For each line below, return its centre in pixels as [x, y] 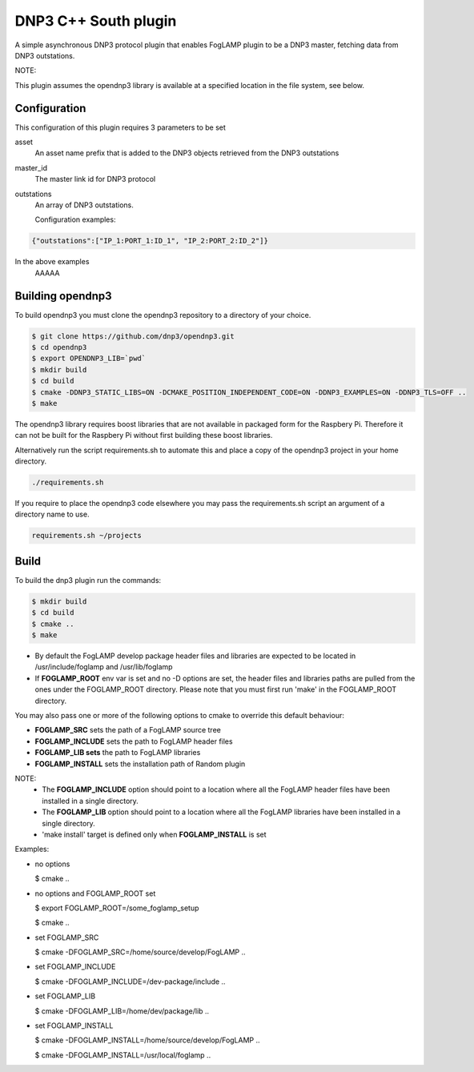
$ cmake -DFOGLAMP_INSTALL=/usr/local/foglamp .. [123, 1055]
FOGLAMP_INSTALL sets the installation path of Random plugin [140, 764]
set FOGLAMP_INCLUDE [75, 967]
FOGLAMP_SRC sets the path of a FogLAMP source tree [128, 730]
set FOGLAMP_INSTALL [74, 1026]
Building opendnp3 [63, 296]
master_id [31, 167]
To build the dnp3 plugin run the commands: [88, 580]
